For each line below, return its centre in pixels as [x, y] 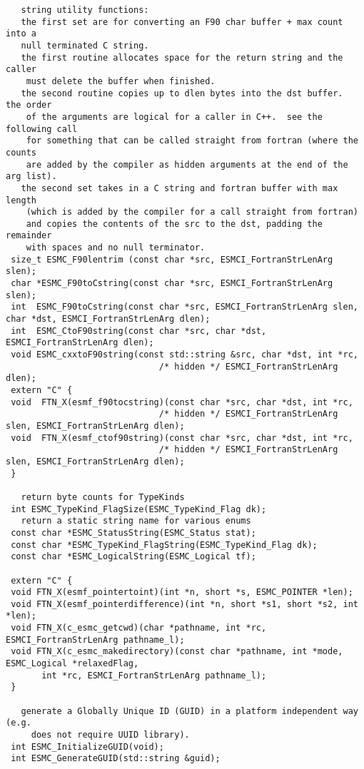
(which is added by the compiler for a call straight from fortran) [192, 212]
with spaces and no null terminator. [116, 248]
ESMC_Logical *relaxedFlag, [72, 664]
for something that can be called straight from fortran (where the [192, 141]
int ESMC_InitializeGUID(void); [87, 747]
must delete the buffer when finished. [121, 81]
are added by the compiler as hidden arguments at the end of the [187, 164]
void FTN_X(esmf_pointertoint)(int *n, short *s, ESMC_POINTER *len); [182, 592]
